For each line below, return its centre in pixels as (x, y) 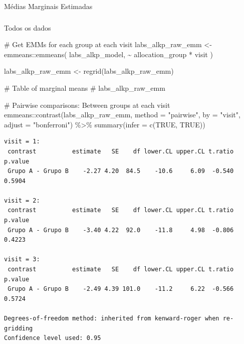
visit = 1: (22, 142)
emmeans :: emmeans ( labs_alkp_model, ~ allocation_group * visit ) (108, 54)
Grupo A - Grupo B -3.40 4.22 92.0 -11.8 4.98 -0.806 (121, 230)
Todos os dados (28, 27)
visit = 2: (22, 200)
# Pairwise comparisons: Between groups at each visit (87, 105)
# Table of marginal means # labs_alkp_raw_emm (85, 88)
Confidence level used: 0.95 (53, 338)
